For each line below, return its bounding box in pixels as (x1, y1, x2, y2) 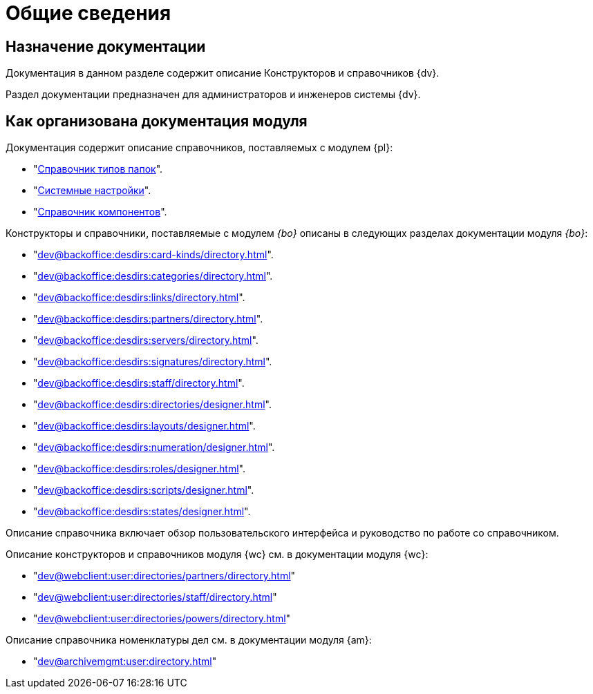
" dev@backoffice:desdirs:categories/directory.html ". (33, 270, 273, 282)
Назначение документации (6, 37, 206, 55)
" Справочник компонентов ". (33, 206, 167, 218)
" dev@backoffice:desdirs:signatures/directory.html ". (33, 356, 272, 368)
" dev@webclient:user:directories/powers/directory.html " (33, 613, 291, 625)
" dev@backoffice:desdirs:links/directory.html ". (33, 291, 245, 304)
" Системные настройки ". (33, 184, 151, 197)
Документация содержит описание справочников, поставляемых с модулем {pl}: (6, 142, 393, 154)
